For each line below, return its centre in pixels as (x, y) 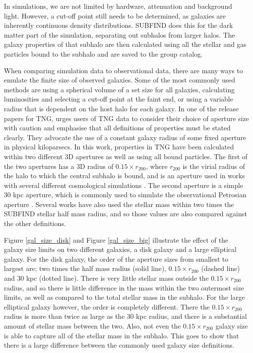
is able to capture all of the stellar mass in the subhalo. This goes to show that (122, 335)
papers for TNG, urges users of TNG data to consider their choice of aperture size (126, 118)
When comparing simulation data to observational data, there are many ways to (124, 70)
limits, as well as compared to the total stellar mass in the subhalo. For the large (125, 297)
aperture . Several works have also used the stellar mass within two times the (119, 204)
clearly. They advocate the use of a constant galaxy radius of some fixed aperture (125, 137)
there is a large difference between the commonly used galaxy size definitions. (119, 345)
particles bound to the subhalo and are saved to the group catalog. (103, 53)
